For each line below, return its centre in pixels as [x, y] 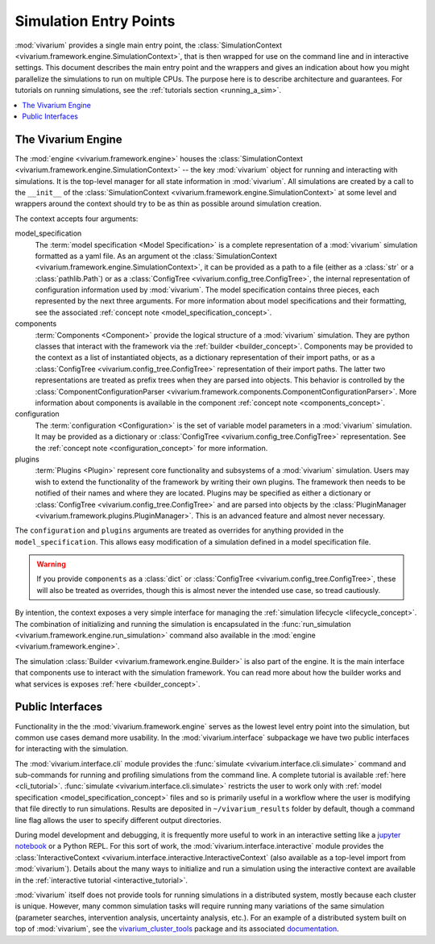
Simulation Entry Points [95, 21]
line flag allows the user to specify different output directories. [118, 820]
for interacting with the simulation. [72, 749]
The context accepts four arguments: [77, 219]
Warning [51, 564]
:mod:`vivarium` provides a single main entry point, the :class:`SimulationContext [148, 45]
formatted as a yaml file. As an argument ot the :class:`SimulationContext [156, 256]
